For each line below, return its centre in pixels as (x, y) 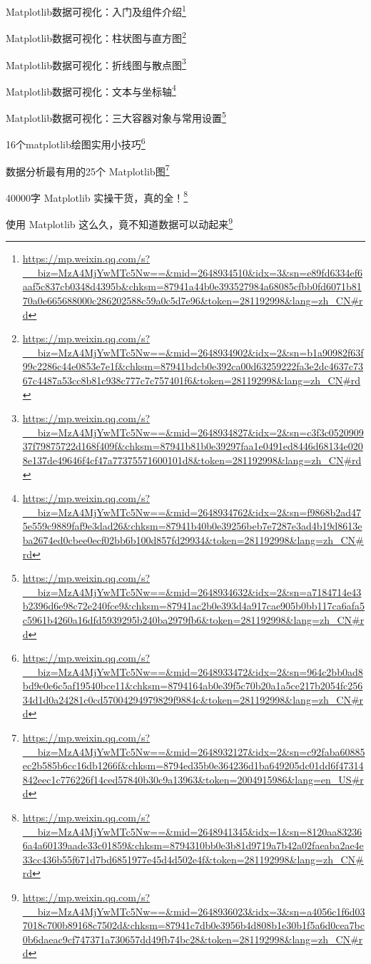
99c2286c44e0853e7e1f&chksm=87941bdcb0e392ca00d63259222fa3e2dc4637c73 (193, 366)
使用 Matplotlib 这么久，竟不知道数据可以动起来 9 (120, 223)
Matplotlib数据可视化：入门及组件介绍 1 (96, 10)
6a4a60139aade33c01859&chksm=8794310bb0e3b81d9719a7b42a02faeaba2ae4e (193, 845)
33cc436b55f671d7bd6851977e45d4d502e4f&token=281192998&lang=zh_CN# (193, 859)
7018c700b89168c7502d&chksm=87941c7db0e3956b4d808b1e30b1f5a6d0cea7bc (194, 925)
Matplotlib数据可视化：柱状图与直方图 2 (96, 37)
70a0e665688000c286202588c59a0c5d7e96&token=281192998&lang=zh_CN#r (193, 301)
